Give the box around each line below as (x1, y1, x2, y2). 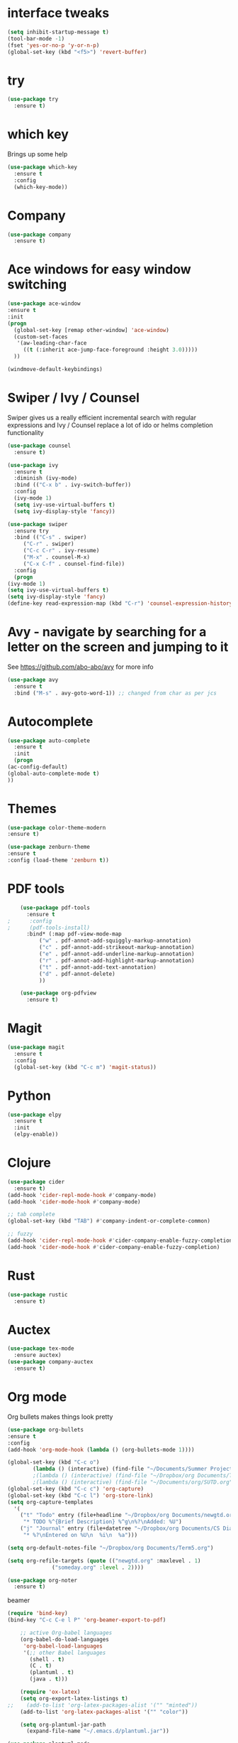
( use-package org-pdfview (20, 990, 97, 997)
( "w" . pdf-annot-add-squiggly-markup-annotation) (38, 937, 192, 945)
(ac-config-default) (7, 763, 69, 771)
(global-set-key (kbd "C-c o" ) (7, 1459, 100, 1466)
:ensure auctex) (13, 1352, 62, 1359)
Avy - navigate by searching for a (7, 624, 207, 640)
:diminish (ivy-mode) (13, 475, 78, 482)
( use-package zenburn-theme (7, 844, 91, 851)
